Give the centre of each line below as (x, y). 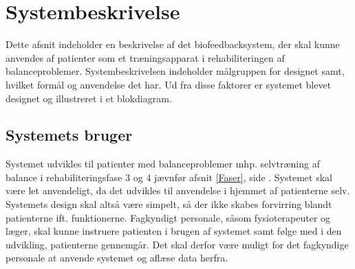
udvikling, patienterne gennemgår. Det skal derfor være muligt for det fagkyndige (177, 244)
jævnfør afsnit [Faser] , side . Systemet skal (243, 177)
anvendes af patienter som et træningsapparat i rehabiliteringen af (145, 57)
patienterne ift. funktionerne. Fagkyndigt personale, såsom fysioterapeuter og (168, 217)
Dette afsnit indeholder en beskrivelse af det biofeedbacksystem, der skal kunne (173, 44)
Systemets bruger (69, 135)
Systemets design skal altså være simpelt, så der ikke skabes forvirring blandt (169, 204)
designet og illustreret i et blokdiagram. (89, 98)
